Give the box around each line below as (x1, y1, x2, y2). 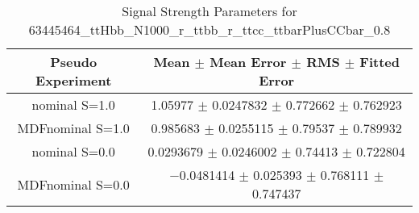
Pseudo (50, 52, 97, 71)
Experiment (35, 71, 112, 90)
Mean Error (209, 52, 287, 71)
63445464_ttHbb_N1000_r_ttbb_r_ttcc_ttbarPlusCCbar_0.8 (28, 20, 391, 39)
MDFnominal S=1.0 (17, 119, 130, 137)
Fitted (359, 52, 400, 71)
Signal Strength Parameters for (122, 2, 297, 20)
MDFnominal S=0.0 (17, 174, 130, 194)
